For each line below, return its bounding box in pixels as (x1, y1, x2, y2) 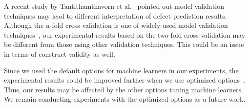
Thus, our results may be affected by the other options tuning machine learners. (4, 84, 243, 94)
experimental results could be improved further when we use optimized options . (4, 75, 246, 85)
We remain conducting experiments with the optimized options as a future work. (4, 94, 246, 104)
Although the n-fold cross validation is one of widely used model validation (4, 20, 228, 30)
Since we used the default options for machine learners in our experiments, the (4, 65, 239, 75)
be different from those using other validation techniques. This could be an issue (4, 39, 244, 49)
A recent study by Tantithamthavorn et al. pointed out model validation (4, 1, 224, 11)
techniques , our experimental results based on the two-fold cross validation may (4, 29, 246, 40)
